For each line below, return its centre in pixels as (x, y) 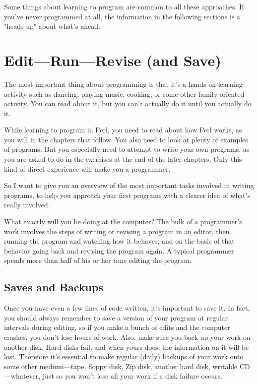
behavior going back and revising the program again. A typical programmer (119, 250)
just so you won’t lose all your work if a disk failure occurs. (132, 376)
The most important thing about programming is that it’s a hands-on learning (123, 84)
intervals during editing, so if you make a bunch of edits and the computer (117, 327)
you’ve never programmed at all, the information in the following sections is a (122, 16)
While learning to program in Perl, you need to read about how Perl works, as (123, 130)
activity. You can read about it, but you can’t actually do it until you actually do (128, 103)
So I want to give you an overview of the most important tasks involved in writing (129, 185)
